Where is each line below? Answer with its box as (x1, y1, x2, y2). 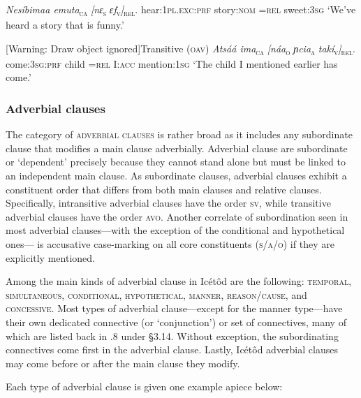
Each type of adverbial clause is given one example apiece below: (6, 379, 283, 394)
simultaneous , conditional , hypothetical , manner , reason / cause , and (6, 287, 307, 302)
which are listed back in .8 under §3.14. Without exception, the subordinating (6, 328, 339, 343)
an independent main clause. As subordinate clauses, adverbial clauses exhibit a (6, 168, 347, 183)
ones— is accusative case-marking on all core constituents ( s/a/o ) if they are (6, 237, 334, 251)
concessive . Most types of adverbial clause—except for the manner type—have (6, 301, 343, 316)
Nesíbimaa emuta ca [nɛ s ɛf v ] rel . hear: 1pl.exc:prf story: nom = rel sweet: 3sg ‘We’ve (6, 2, 356, 18)
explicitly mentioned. (6, 250, 95, 265)
